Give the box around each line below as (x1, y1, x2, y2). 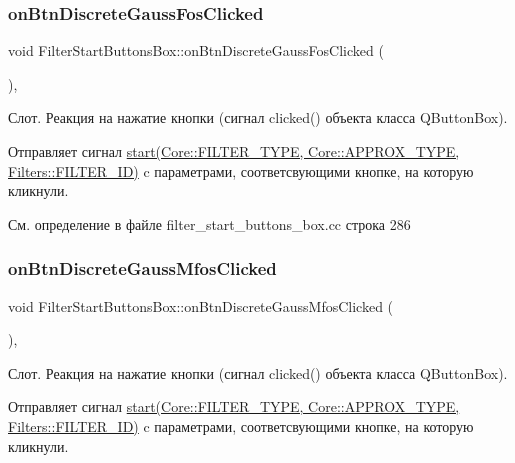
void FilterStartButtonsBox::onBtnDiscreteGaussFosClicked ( (8, 40, 384, 61)
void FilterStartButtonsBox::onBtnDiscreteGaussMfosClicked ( (8, 295, 394, 316)
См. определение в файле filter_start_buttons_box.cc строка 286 (8, 213, 411, 234)
